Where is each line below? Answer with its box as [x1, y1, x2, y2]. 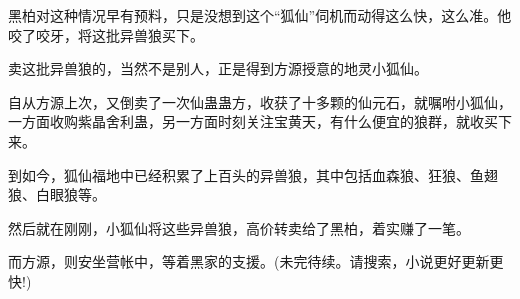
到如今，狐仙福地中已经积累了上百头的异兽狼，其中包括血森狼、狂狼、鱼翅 [8, 164, 498, 185]
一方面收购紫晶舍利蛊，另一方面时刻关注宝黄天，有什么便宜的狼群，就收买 [8, 111, 498, 132]
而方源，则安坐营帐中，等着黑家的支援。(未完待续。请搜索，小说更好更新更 [8, 251, 504, 272]
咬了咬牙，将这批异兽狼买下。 [8, 24, 204, 45]
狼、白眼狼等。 [8, 184, 106, 205]
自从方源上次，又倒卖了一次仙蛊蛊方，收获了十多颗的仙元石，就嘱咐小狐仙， [8, 91, 512, 112]
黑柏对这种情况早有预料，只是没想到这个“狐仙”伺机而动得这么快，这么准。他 [8, 5, 512, 25]
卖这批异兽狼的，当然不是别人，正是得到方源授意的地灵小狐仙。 [8, 58, 428, 79]
